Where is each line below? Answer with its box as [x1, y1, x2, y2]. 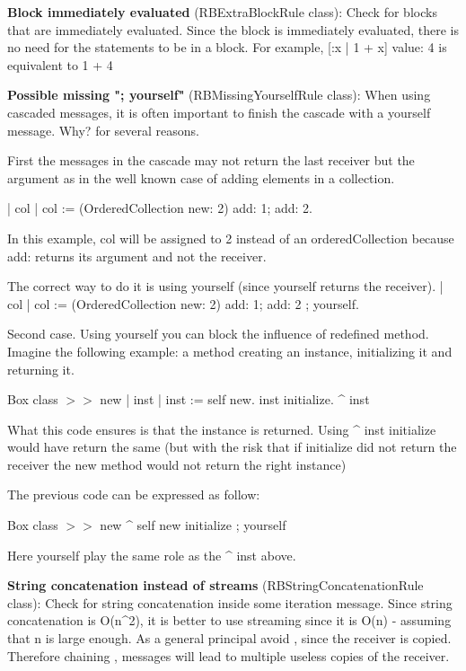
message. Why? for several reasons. [7, 120, 199, 139]
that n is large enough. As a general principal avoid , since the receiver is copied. [7, 629, 452, 648]
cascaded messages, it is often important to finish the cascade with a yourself [7, 102, 431, 121]
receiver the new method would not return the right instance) [7, 455, 347, 473]
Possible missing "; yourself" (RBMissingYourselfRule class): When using [7, 85, 431, 104]
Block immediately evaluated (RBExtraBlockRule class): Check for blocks [7, 3, 437, 21]
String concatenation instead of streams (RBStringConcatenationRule [7, 576, 424, 595]
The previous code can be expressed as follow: [7, 485, 260, 504]
